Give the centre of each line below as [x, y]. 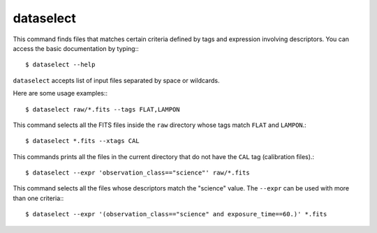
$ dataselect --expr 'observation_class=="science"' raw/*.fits [138, 173]
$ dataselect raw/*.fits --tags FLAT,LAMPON [103, 109]
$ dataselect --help [60, 65]
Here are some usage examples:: [60, 93]
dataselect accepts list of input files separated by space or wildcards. [116, 80]
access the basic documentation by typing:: [76, 48]
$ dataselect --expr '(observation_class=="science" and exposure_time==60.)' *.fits [176, 214]
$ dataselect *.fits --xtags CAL [82, 141]
